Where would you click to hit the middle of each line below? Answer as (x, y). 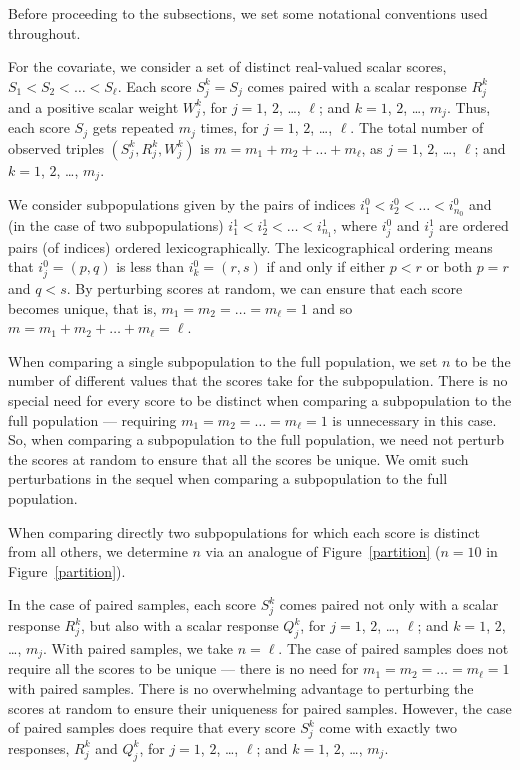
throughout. (44, 32)
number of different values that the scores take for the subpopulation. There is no (258, 380)
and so (332, 307)
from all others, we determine (98, 551)
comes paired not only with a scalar (389, 604)
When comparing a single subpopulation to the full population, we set (223, 360)
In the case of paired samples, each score (132, 604)
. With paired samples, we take (138, 647)
